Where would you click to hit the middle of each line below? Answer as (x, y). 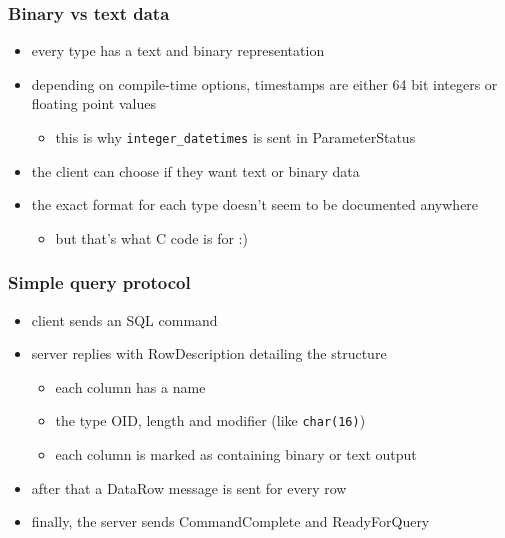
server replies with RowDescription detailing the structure (209, 353)
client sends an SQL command (124, 319)
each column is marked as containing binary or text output (236, 454)
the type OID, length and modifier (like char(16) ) (210, 420)
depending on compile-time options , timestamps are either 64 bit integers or (264, 83)
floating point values (93, 103)
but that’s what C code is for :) (151, 237)
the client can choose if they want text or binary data (195, 170)
